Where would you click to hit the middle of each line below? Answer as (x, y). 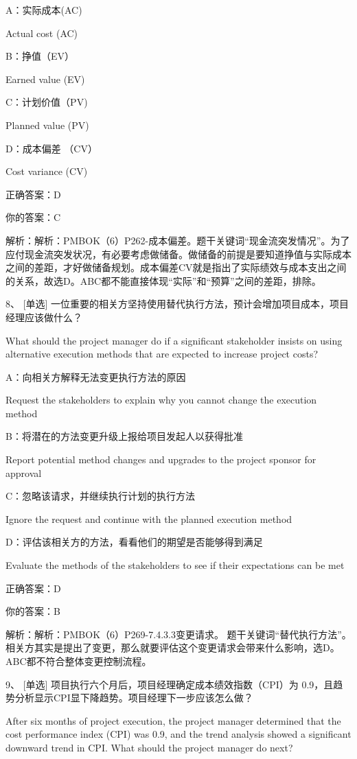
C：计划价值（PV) (47, 102)
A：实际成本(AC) (44, 10)
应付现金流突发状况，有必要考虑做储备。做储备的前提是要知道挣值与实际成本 (178, 254)
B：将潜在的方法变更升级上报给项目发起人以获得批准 (124, 436)
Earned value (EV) (45, 79)
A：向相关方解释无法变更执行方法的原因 (96, 376)
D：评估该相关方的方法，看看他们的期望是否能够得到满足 (134, 542)
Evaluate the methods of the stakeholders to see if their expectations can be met (175, 565)
